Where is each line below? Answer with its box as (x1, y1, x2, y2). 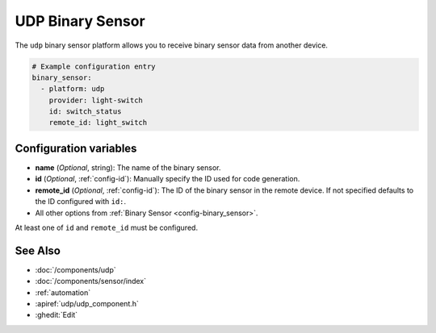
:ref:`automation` (35, 287, 91, 298)
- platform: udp (40, 85, 105, 94)
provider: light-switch (48, 95, 143, 105)
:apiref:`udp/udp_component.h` (35, 299, 139, 309)
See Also (15, 244, 61, 257)
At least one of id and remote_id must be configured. (15, 223, 198, 232)
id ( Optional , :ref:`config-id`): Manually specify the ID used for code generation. (35, 174, 300, 184)
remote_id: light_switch (48, 118, 148, 127)
